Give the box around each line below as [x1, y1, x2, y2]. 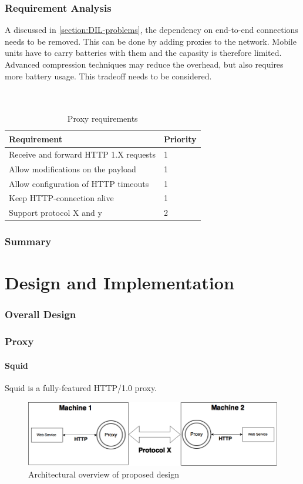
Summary [5, 234, 52, 249]
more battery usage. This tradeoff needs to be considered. [5, 69, 212, 82]
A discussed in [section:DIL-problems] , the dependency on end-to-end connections [5, 24, 298, 36]
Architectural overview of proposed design [28, 468, 179, 480]
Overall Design [5, 307, 76, 322]
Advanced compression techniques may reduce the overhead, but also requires [5, 58, 284, 70]
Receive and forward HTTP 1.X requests [9, 148, 156, 160]
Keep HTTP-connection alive [9, 192, 114, 204]
